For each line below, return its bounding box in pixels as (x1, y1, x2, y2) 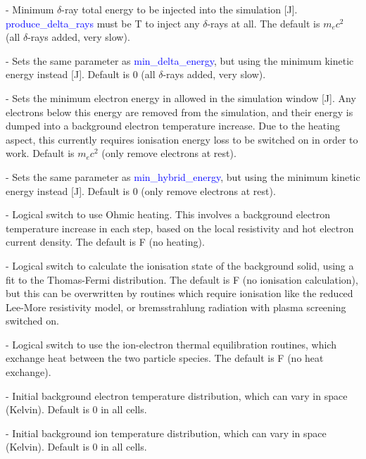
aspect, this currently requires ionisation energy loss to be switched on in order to (6, 132, 358, 146)
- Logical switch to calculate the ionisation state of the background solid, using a (6, 258, 354, 272)
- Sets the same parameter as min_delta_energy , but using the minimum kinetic (6, 53, 354, 68)
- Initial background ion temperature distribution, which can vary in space (6, 425, 327, 440)
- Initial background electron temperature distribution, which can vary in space (6, 388, 348, 403)
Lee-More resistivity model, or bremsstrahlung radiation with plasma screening (6, 299, 346, 314)
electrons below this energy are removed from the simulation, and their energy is (6, 104, 353, 119)
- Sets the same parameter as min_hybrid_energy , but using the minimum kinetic (6, 169, 360, 184)
